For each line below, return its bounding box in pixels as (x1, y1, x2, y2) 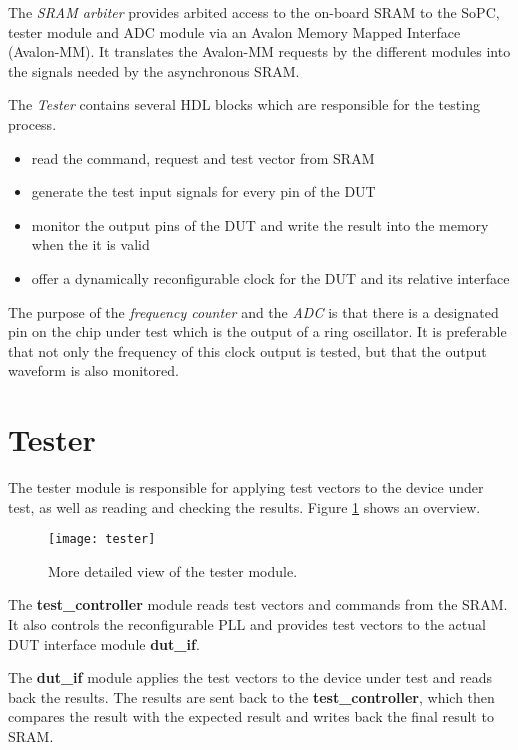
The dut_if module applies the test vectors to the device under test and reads (8, 667, 493, 688)
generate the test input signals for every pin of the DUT (31, 181, 376, 202)
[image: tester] (48, 532, 156, 547)
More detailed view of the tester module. (48, 560, 298, 581)
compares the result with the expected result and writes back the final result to (8, 706, 494, 727)
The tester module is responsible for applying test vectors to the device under (8, 477, 484, 498)
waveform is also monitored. (8, 360, 179, 381)
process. (8, 113, 57, 134)
